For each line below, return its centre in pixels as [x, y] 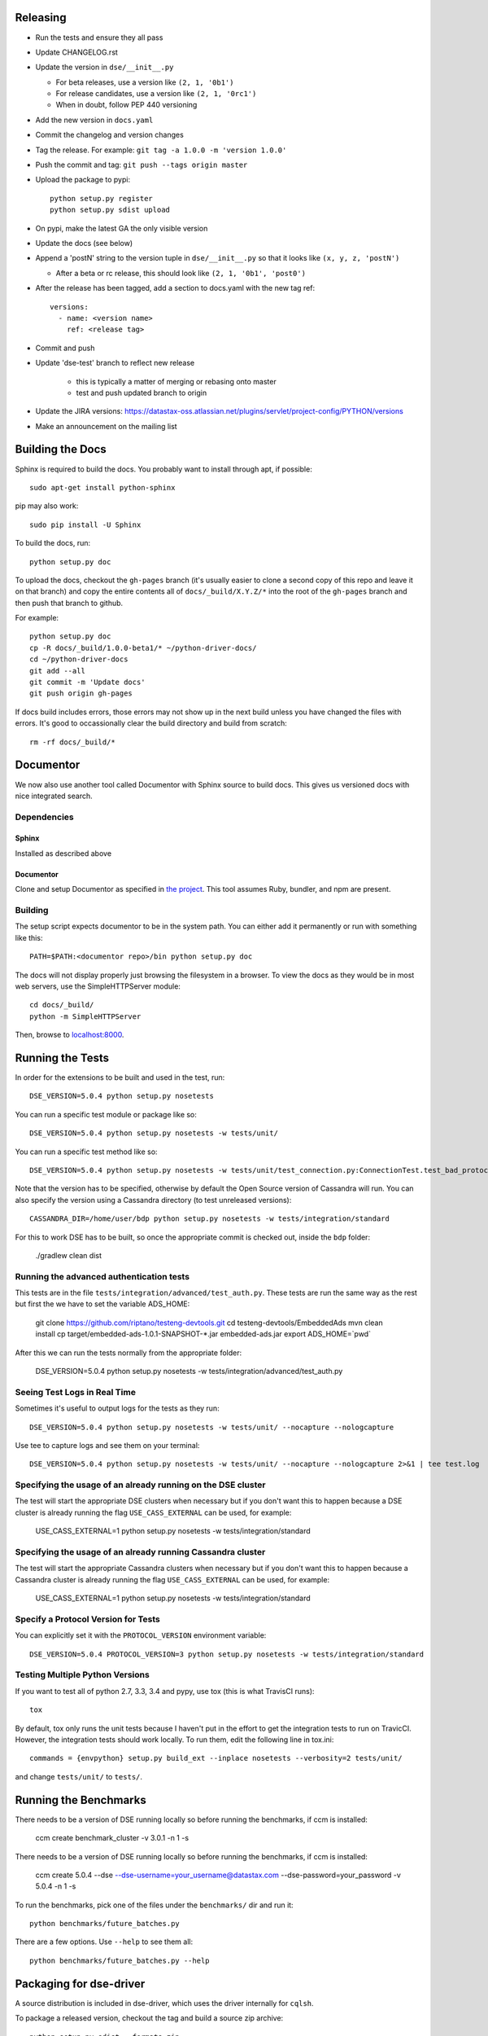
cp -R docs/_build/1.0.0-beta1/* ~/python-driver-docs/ [143, 648]
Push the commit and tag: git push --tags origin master [142, 165]
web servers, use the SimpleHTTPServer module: [98, 986]
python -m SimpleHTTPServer [85, 1016]
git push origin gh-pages [81, 693]
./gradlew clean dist [68, 1255]
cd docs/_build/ [62, 1005]
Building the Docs [61, 449]
